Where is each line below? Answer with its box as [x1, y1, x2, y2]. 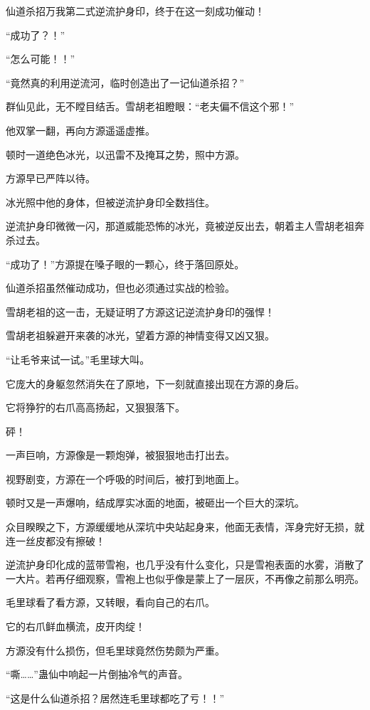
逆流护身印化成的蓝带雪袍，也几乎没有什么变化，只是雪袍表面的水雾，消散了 [6, 557, 364, 572]
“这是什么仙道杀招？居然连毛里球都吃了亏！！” [6, 690, 225, 705]
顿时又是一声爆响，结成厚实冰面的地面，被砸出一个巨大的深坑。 [6, 495, 305, 510]
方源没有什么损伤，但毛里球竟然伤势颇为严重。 [6, 642, 225, 657]
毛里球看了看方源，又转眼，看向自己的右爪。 [6, 595, 215, 610]
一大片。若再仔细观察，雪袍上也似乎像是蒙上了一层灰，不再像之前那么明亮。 [6, 571, 364, 586]
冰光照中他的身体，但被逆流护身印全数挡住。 [6, 194, 215, 209]
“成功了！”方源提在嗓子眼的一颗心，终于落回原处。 [6, 256, 245, 271]
